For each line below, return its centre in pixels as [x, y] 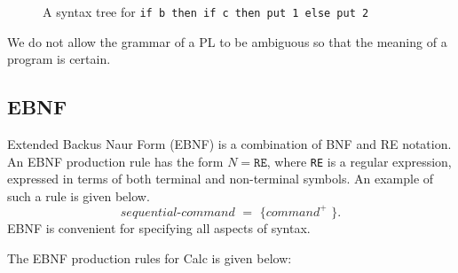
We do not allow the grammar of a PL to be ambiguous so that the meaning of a [227, 41]
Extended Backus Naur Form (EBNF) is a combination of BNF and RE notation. [229, 144]
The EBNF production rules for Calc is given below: [150, 257]
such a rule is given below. [79, 195]
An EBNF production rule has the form [115, 161]
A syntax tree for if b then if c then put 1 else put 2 [206, 12]
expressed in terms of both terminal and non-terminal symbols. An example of [221, 179]
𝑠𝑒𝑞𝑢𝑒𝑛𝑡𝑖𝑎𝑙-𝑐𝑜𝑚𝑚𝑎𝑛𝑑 [178, 212]
